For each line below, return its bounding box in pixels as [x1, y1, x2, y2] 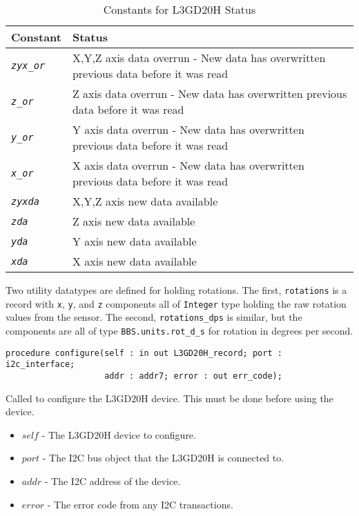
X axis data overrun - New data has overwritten [72, 157, 304, 173]
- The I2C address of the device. [44, 473, 181, 488]
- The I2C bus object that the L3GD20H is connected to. [42, 450, 284, 465]
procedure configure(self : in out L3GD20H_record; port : [6, 348, 282, 358]
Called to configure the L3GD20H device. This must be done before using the [6, 390, 333, 405]
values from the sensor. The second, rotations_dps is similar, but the [6, 310, 302, 324]
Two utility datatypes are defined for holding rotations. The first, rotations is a [6, 283, 347, 297]
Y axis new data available [72, 233, 197, 249]
